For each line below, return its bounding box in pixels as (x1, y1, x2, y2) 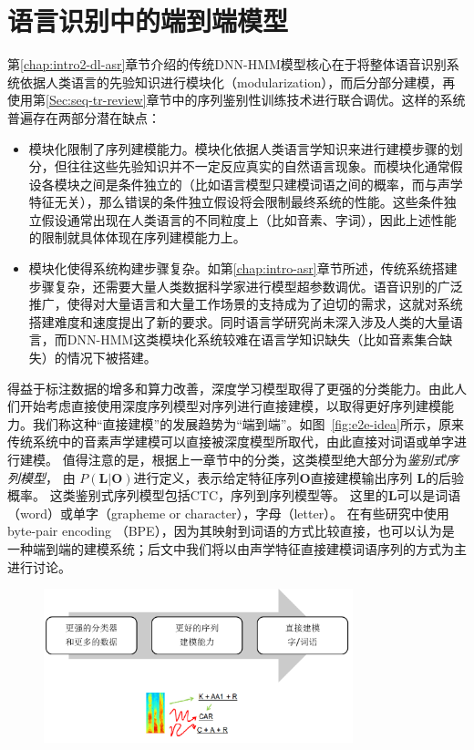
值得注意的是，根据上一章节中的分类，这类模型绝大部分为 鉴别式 (62, 450, 446, 468)
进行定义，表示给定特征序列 (133, 467, 300, 487)
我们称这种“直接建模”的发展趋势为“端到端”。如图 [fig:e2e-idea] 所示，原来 (32, 414, 464, 433)
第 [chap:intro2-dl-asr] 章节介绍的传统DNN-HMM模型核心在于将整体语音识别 (7, 55, 447, 74)
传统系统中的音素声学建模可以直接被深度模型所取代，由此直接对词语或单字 (7, 432, 454, 451)
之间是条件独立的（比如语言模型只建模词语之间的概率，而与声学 (79, 174, 463, 193)
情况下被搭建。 (67, 348, 157, 367)
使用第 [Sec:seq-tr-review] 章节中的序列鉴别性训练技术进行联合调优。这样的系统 (7, 90, 466, 109)
